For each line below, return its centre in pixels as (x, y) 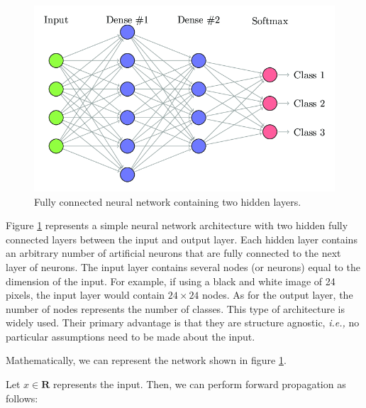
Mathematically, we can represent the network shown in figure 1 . (146, 360)
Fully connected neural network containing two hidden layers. (168, 201)
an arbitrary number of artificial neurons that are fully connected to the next (173, 253)
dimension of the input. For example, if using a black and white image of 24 (171, 281)
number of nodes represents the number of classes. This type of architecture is (175, 308)
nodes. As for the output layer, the (278, 295)
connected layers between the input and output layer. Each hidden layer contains (182, 239)
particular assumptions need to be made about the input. (131, 336)
